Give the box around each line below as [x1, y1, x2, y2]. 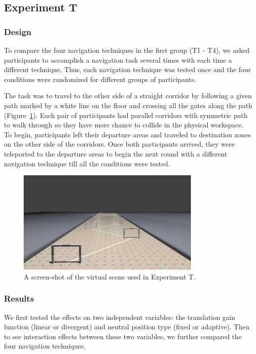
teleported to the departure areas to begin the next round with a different [4, 148, 227, 158]
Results [4, 292, 34, 305]
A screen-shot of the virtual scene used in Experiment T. [24, 271, 196, 281]
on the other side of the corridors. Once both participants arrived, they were [4, 139, 235, 149]
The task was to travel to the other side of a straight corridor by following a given [4, 90, 252, 101]
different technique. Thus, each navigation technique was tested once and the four [4, 64, 251, 75]
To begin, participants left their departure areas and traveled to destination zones [4, 129, 251, 139]
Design [4, 25, 32, 38]
